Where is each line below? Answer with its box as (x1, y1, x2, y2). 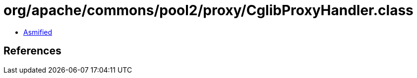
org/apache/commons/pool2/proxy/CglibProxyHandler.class (3, 2, 414, 19)
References (3, 45, 61, 57)
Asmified (23, 27, 53, 36)
